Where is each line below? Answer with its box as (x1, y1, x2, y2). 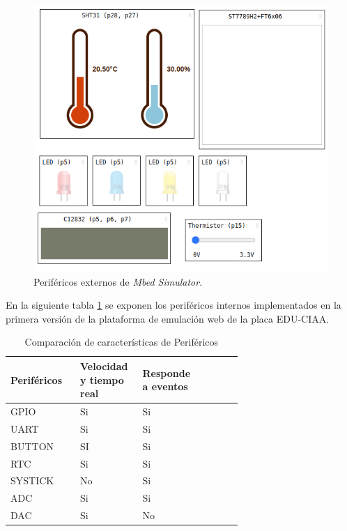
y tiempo (80, 372, 124, 387)
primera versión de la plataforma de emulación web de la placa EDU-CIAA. (6, 311, 330, 325)
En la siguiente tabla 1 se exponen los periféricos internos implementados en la (6, 298, 341, 312)
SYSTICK (10, 473, 54, 488)
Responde (142, 365, 191, 380)
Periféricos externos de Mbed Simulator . (33, 274, 203, 288)
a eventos (142, 379, 188, 394)
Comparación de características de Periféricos (24, 334, 219, 349)
